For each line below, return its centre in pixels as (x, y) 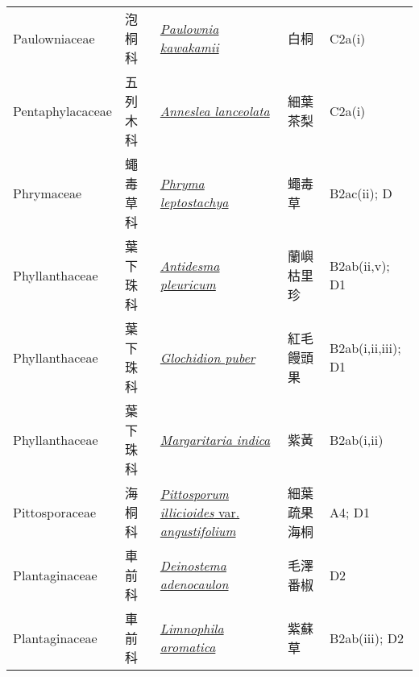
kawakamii (189, 47)
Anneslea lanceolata (215, 110)
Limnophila (192, 628)
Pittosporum (194, 493)
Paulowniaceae (54, 38)
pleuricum (188, 284)
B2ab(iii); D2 (366, 638)
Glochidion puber (207, 357)
